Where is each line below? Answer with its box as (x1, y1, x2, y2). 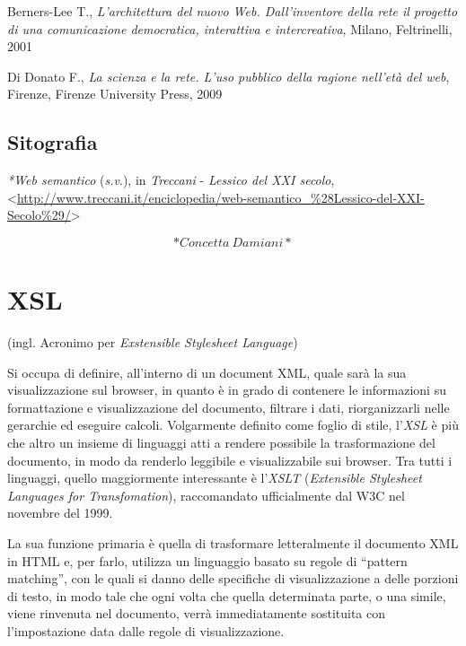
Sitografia (7, 128, 98, 156)
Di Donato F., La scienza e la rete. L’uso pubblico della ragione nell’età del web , (7, 66, 450, 85)
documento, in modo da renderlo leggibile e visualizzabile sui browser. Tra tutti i (7, 450, 453, 469)
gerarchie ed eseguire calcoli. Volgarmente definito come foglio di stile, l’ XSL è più (7, 415, 459, 434)
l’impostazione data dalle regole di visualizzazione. (7, 621, 285, 640)
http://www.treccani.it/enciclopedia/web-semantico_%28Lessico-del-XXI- (16, 188, 425, 206)
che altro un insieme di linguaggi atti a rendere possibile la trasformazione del (7, 433, 435, 452)
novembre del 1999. (7, 503, 113, 522)
